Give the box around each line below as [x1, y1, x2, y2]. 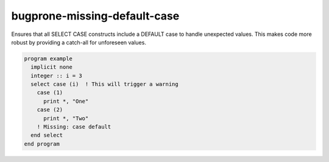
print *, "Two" [43, 114, 89, 122]
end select [30, 132, 63, 139]
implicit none [30, 64, 73, 71]
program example [24, 55, 73, 62]
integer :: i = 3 [30, 72, 82, 79]
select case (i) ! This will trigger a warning [30, 81, 179, 88]
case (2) [37, 107, 63, 113]
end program [24, 140, 60, 147]
